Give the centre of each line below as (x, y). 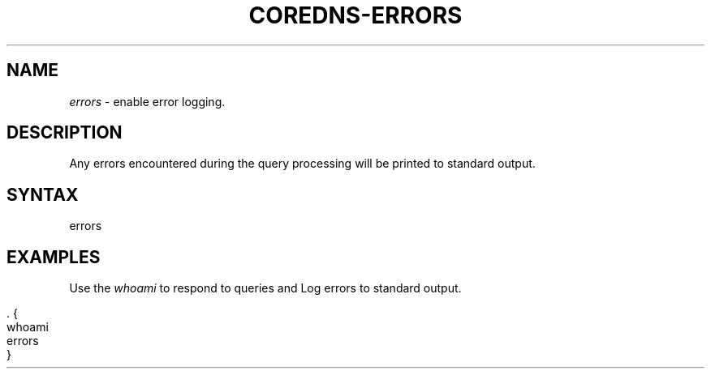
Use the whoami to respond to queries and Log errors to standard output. (265, 288)
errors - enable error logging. (147, 101)
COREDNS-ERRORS (355, 15)
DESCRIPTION (65, 133)
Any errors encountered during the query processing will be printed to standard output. (302, 164)
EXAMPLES (54, 257)
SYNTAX (43, 194)
